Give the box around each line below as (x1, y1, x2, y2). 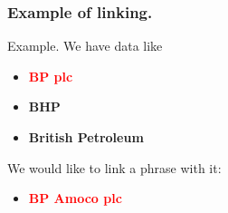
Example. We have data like (7, 36, 163, 55)
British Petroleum (28, 128, 144, 146)
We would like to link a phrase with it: (7, 158, 222, 177)
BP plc (28, 66, 73, 85)
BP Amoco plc (28, 189, 122, 208)
